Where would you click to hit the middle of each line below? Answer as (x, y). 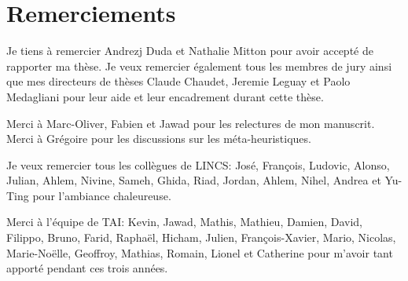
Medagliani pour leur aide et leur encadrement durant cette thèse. (165, 96)
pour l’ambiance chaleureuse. (102, 195)
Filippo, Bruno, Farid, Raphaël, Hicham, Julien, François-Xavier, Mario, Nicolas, (201, 237)
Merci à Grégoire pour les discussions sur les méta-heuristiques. (159, 139)
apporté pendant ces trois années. (87, 268)
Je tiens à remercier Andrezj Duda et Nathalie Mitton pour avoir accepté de (190, 51)
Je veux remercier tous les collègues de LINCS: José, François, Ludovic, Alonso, (198, 164)
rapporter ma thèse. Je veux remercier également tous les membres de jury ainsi (199, 66)
